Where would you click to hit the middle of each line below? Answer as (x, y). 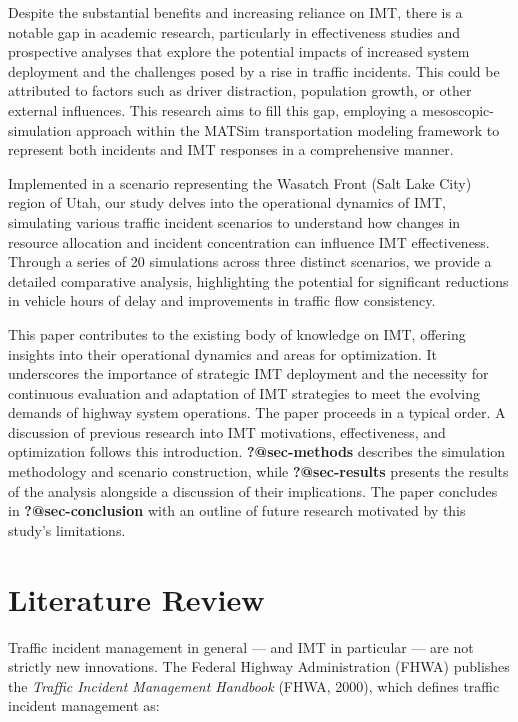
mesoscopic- (458, 109)
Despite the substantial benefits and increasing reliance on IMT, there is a (235, 12)
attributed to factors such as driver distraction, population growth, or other (240, 90)
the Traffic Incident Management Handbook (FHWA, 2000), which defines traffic (254, 685)
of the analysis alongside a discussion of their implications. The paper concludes (253, 490)
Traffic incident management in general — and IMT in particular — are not (241, 646)
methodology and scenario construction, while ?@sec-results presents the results (258, 471)
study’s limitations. (67, 529)
